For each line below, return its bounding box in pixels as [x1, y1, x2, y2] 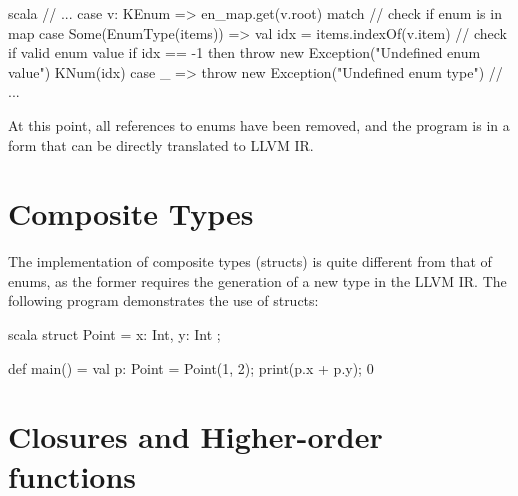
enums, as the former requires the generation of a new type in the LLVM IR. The [8, 270, 507, 291]
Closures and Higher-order [8, 416, 383, 457]
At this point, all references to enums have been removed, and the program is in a [8, 114, 510, 135]
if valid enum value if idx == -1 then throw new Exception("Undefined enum [8, 42, 481, 63]
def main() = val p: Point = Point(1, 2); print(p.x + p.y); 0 [8, 357, 374, 378]
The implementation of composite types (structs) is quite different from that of [8, 251, 492, 272]
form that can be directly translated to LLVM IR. [8, 134, 314, 155]
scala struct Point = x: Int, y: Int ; [8, 324, 221, 345]
